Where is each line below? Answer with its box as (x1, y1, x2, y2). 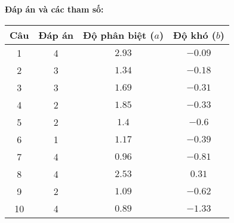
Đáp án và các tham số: (5, 3, 104, 15)
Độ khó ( (173, 27, 216, 42)
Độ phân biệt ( (83, 27, 155, 42)
